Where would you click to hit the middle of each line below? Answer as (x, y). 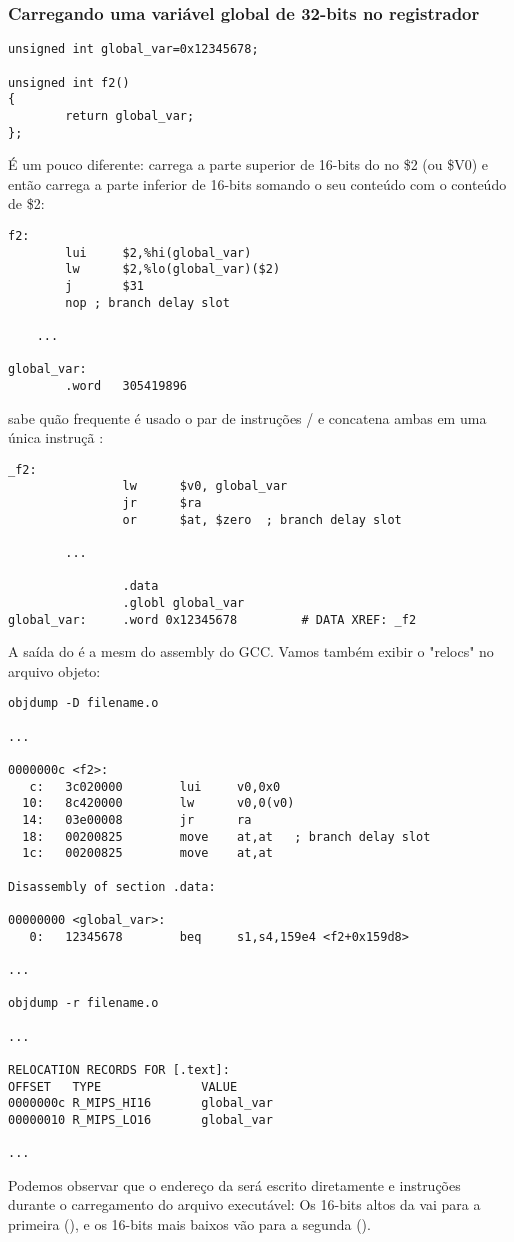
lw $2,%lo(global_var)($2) (173, 269)
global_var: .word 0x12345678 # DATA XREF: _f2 (212, 619)
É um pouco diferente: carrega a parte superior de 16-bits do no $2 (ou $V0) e (248, 164)
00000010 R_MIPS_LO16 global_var (140, 1119)
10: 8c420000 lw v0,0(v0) (158, 803)
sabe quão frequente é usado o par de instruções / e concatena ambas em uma (247, 417)
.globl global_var (183, 602)
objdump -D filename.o (83, 703)
